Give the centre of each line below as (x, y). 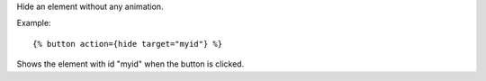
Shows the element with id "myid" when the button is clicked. (130, 64)
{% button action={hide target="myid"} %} (128, 44)
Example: (34, 23)
